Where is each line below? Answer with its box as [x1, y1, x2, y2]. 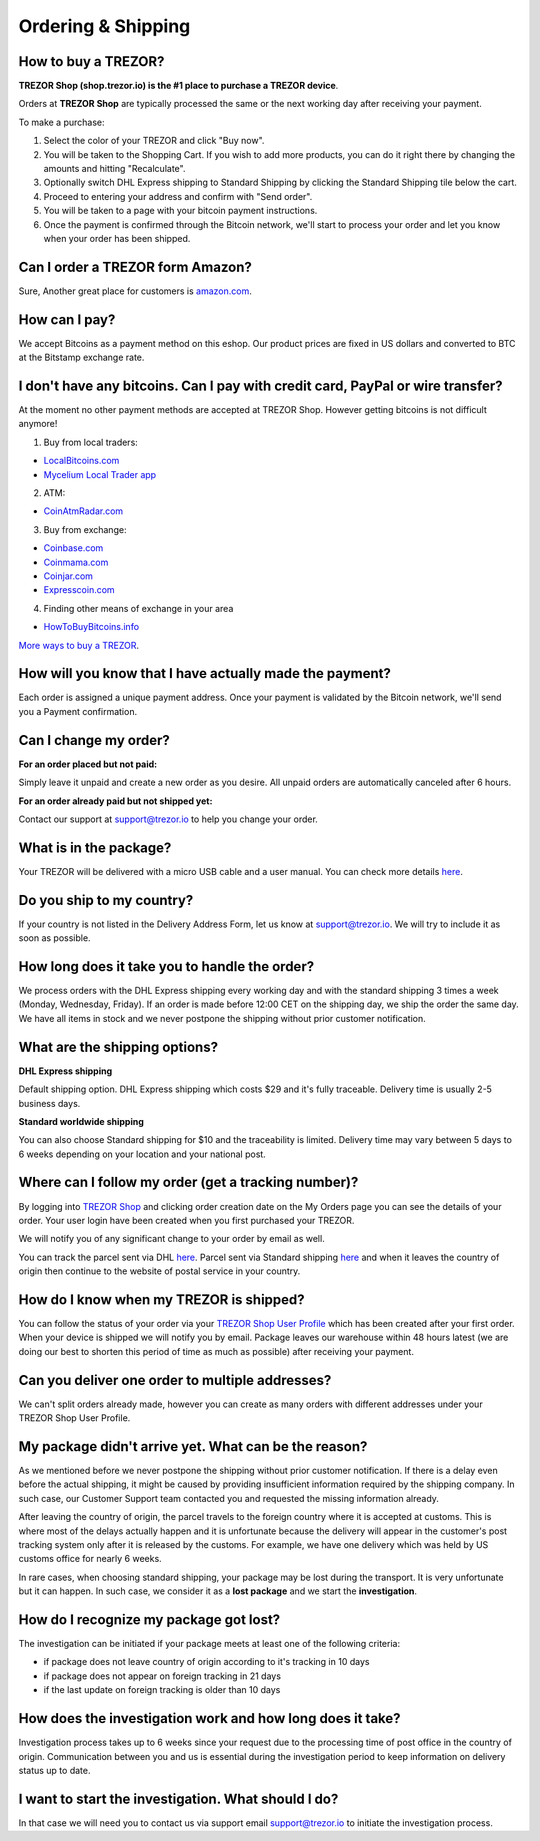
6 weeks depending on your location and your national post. [18, 1148, 267, 1160]
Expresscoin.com [43, 584, 115, 596]
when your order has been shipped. [43, 232, 191, 244]
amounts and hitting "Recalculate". [43, 163, 186, 175]
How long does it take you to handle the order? [18, 958, 315, 975]
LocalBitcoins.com [43, 455, 120, 467]
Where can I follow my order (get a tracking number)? [18, 1174, 359, 1191]
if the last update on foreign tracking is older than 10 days [43, 1684, 281, 1696]
